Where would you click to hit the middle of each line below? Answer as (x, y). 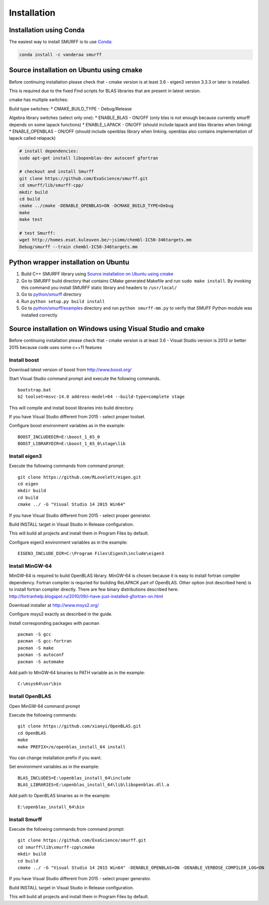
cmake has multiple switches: (38, 100)
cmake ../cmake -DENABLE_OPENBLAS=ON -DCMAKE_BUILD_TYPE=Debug (96, 206)
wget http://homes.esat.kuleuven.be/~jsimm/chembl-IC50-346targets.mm (106, 240)
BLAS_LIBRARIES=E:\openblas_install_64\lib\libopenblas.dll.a (94, 785)
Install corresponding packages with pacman (54, 623)
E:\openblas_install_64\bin (51, 807)
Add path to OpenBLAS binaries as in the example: (60, 796)
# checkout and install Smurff (57, 172)
